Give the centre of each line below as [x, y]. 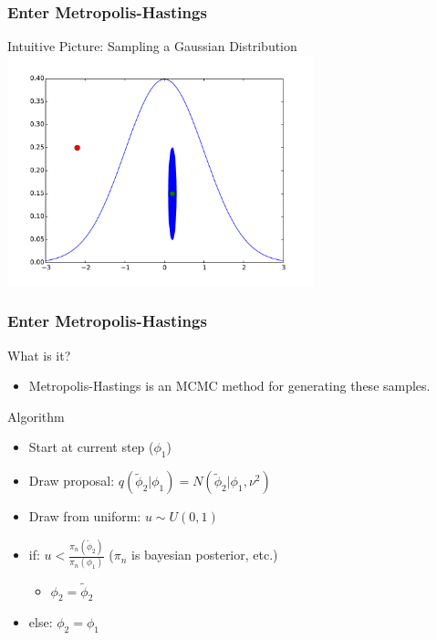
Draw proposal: [72, 481]
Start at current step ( [91, 447]
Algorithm [36, 416]
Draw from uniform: [85, 516]
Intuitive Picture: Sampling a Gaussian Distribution [152, 46]
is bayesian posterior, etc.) [204, 555]
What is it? [39, 355]
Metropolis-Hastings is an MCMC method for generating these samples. [229, 386]
